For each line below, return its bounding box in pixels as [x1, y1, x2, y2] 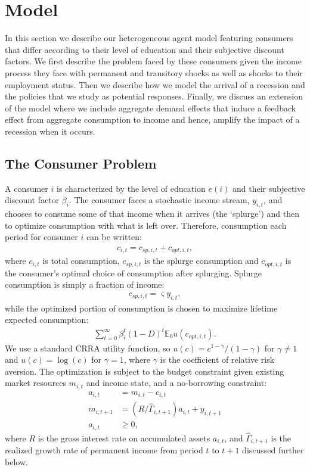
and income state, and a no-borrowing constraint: [86, 376, 267, 389]
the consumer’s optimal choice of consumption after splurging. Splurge [5, 266, 262, 279]
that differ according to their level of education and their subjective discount [5, 43, 284, 55]
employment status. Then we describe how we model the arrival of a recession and [5, 78, 305, 91]
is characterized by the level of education [57, 182, 206, 194]
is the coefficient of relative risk [160, 353, 275, 366]
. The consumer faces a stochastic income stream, [69, 194, 250, 206]
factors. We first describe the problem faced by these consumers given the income [5, 55, 302, 67]
